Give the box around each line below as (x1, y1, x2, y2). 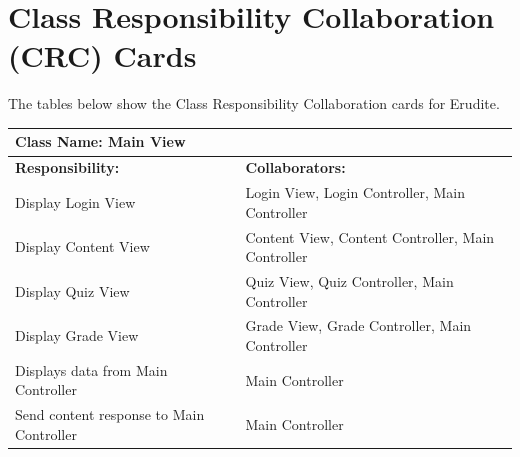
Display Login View (15, 191, 136, 212)
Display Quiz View (15, 280, 130, 301)
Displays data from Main (15, 359, 168, 380)
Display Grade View (15, 325, 139, 346)
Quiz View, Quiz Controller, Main (245, 270, 454, 291)
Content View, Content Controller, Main (245, 226, 495, 247)
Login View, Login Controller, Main (245, 182, 465, 203)
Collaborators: (245, 157, 346, 178)
